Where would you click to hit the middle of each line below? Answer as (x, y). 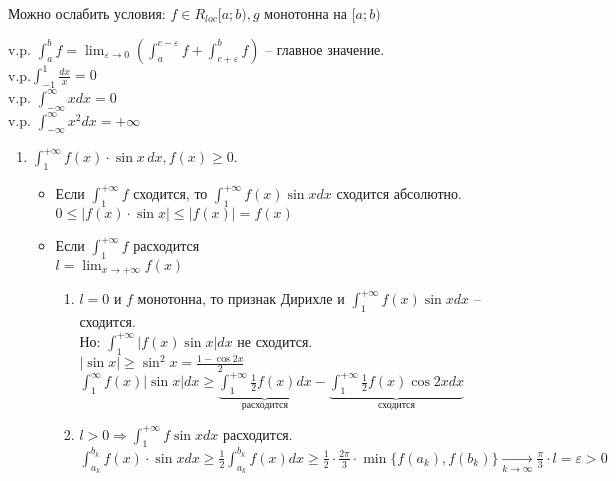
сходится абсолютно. (399, 193)
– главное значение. (325, 48)
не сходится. (275, 340)
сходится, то (170, 193)
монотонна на (306, 13)
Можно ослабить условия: (87, 13)
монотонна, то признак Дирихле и (241, 298)
